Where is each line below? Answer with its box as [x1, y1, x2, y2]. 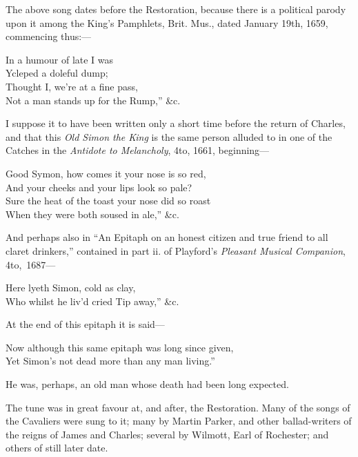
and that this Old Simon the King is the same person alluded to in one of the [6, 129, 332, 144]
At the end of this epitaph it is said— [6, 317, 165, 331]
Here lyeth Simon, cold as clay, [6, 280, 136, 295]
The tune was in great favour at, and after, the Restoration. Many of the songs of [6, 400, 350, 414]
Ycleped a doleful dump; [6, 66, 108, 80]
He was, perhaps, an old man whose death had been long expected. [6, 377, 289, 391]
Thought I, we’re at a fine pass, [6, 79, 138, 93]
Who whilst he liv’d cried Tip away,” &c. [6, 293, 179, 308]
